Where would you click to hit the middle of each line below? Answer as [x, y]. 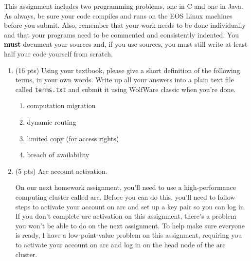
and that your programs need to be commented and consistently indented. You [121, 34]
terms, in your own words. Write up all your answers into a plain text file [125, 80]
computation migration [61, 105]
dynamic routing [52, 122]
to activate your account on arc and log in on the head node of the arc [120, 244]
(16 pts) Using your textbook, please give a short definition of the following [128, 70]
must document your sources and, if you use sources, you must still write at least [126, 44]
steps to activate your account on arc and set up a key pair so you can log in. [131, 206]
